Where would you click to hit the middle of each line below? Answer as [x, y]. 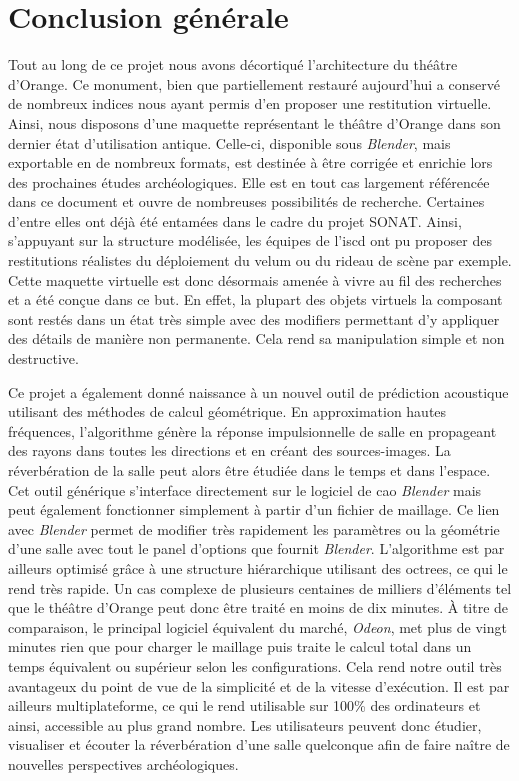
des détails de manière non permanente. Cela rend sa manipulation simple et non [256, 338]
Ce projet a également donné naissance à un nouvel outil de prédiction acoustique [258, 391]
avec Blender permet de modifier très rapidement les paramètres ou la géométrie [254, 528]
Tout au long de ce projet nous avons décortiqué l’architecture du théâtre [233, 64]
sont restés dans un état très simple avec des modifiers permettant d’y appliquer [254, 318]
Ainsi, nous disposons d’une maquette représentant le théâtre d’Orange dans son [254, 122]
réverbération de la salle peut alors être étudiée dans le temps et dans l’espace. [249, 470]
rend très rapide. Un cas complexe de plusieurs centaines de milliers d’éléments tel [260, 587]
